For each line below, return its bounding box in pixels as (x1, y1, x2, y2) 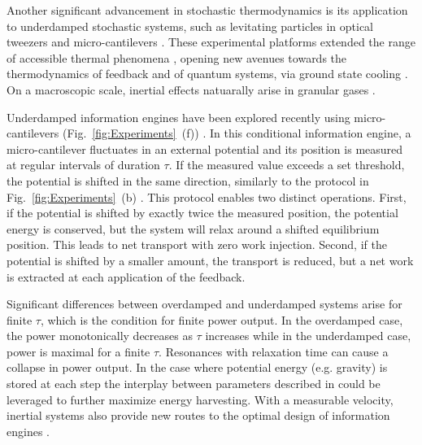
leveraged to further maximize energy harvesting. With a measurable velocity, (7, 390, 394, 408)
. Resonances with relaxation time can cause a (159, 342, 389, 360)
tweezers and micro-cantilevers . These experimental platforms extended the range (7, 33, 415, 50)
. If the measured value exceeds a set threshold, (168, 156, 405, 173)
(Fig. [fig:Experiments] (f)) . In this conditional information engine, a (62, 124, 411, 142)
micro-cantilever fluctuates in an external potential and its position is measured (7, 140, 403, 157)
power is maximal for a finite (7, 342, 150, 360)
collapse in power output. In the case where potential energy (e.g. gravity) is (7, 359, 388, 376)
